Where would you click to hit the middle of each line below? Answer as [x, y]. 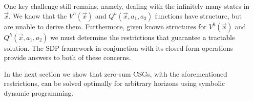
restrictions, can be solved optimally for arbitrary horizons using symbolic [115, 83]
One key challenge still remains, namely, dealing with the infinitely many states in [127, 6]
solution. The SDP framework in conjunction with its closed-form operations [118, 48]
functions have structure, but [198, 15]
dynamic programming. [39, 92]
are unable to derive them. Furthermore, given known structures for [105, 26]
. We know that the [38, 15]
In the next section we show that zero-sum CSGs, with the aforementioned [116, 73]
